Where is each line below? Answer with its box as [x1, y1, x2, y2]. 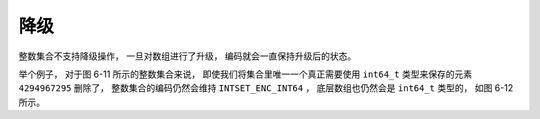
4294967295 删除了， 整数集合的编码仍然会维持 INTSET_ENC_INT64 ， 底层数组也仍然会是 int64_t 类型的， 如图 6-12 [18, 82, 514, 94]
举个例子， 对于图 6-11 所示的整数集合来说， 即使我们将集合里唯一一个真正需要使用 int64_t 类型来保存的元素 [18, 68, 473, 80]
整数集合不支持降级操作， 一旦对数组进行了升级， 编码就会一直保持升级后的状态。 [18, 50, 357, 62]
